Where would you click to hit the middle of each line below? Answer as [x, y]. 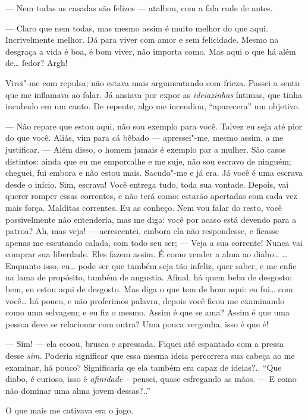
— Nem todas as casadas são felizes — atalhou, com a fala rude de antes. [139, 8]
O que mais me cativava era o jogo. [70, 410]
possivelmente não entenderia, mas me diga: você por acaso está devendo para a [151, 219]
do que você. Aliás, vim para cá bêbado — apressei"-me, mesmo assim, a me [144, 138]
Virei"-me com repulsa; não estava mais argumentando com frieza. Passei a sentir [153, 82]
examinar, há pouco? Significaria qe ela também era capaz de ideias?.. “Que [144, 367]
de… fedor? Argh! [37, 63]
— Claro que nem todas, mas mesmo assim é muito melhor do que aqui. [137, 28]
